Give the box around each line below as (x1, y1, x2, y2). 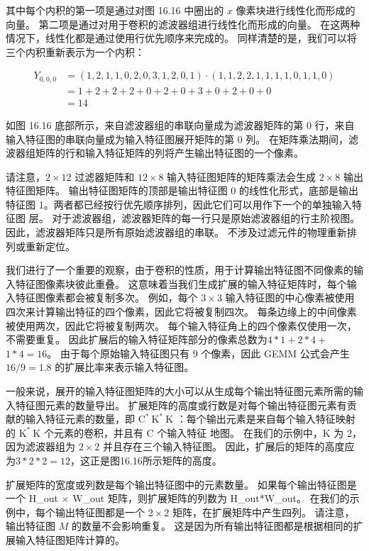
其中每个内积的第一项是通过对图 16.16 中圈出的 (6, 3, 224, 17)
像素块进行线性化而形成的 (236, 3, 356, 17)
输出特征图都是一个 (55, 504, 145, 519)
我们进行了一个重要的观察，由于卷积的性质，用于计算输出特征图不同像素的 (6, 262, 353, 277)
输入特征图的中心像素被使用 (225, 290, 355, 305)
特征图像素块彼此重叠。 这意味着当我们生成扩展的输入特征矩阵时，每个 (15, 276, 347, 291)
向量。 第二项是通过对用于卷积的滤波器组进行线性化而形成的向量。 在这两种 (6, 16, 360, 31)
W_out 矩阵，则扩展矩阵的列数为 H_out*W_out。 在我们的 (72, 491, 350, 506)
